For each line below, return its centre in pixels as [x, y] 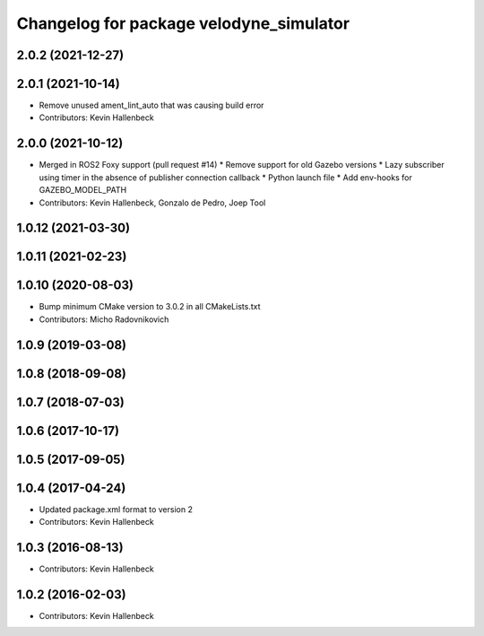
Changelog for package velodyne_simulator [183, 23]
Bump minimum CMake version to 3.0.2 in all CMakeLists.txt [150, 307]
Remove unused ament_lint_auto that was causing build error [151, 105]
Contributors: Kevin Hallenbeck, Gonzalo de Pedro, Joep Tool [152, 203]
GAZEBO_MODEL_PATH [83, 190]
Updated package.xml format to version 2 [116, 509]
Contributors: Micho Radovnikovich [104, 319]
